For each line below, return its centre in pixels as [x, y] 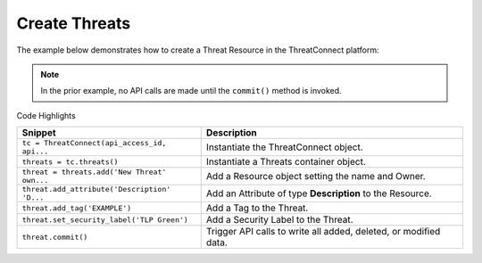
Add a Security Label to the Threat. [279, 220]
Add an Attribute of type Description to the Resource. [319, 193]
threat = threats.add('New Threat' [94, 173]
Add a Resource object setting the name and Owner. [316, 177]
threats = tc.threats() [70, 162]
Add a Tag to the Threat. [257, 208]
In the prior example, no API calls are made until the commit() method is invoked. [191, 91]
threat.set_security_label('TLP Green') [105, 220]
